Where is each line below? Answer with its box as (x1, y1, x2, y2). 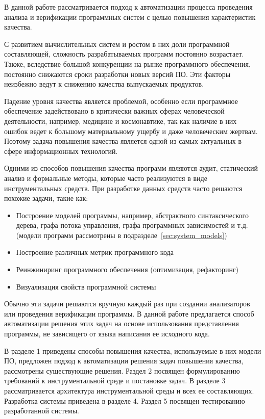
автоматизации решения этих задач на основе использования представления (4, 318, 239, 329)
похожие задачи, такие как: (4, 193, 88, 203)
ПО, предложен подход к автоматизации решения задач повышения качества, (4, 355, 244, 366)
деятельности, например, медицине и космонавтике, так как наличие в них (4, 115, 237, 126)
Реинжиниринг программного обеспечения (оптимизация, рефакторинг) (16, 264, 239, 275)
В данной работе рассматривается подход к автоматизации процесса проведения (4, 2, 253, 12)
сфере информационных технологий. (4, 145, 118, 156)
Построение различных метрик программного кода (16, 247, 174, 257)
